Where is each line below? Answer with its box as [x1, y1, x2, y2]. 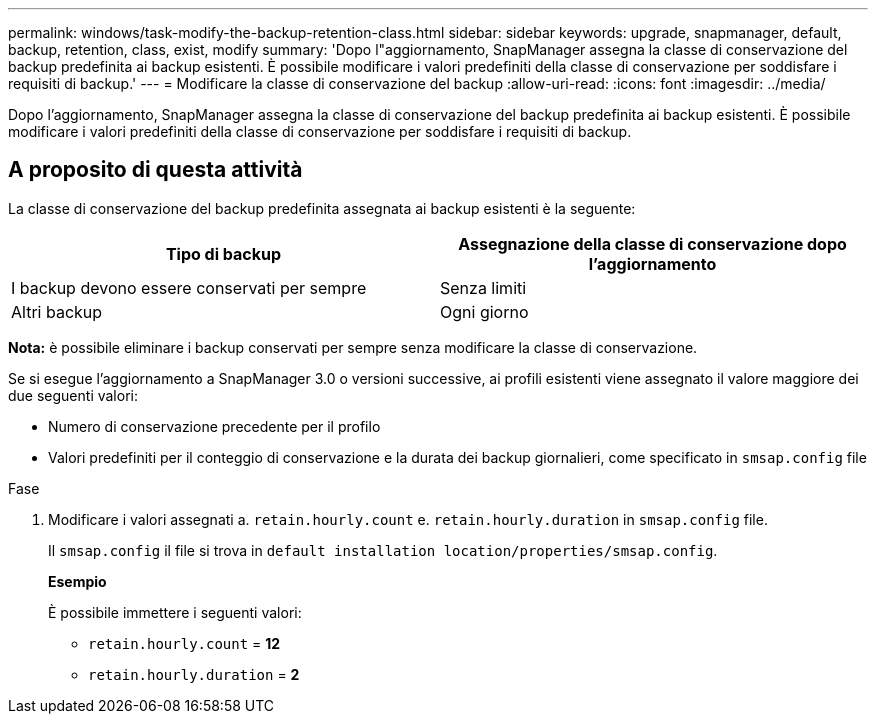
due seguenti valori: [8, 386, 138, 404]
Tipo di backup [165, 243, 282, 264]
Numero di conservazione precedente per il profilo [48, 417, 381, 435]
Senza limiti [440, 277, 527, 298]
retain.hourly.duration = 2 [88, 665, 300, 683]
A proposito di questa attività [8, 157, 303, 183]
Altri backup [11, 301, 103, 322]
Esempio [48, 572, 107, 590]
